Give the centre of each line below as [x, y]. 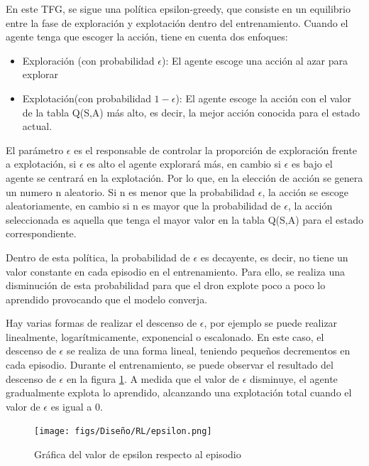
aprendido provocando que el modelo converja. [107, 299]
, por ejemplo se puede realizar [271, 323]
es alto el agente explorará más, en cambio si [184, 164]
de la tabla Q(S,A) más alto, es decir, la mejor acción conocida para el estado [191, 112]
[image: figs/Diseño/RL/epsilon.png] [123, 432]
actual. [37, 126]
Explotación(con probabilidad [87, 98]
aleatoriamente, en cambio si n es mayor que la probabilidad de [143, 206]
